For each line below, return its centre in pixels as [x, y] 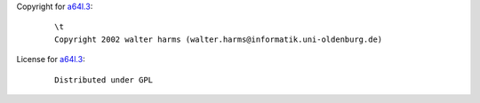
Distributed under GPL [104, 79]
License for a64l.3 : [51, 59]
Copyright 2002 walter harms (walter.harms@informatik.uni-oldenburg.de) [219, 39]
